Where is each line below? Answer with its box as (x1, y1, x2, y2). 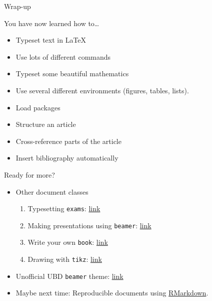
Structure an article (15, 119, 76, 129)
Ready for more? (4, 169, 55, 180)
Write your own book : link (27, 237, 108, 247)
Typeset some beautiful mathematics (15, 68, 129, 79)
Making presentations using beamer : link (27, 220, 151, 230)
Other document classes (15, 186, 88, 197)
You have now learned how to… (4, 18, 99, 28)
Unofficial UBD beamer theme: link (15, 270, 123, 281)
